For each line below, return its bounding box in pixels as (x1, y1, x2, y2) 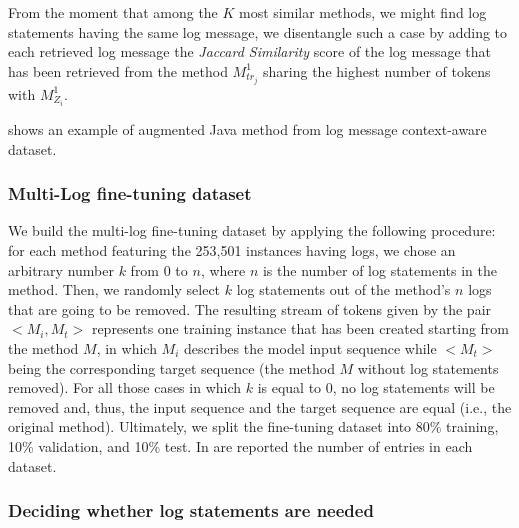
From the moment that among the (8, 2, 218, 22)
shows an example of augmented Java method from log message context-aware (8, 118, 487, 139)
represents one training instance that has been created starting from (91, 318, 510, 339)
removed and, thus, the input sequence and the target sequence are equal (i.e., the (8, 396, 512, 417)
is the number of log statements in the (262, 259, 497, 280)
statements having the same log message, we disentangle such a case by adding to (8, 21, 508, 42)
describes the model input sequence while (184, 337, 437, 358)
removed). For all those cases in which (8, 377, 242, 398)
